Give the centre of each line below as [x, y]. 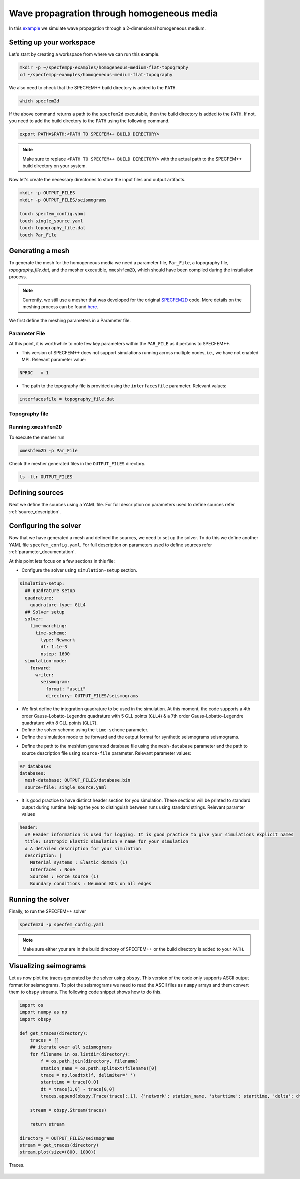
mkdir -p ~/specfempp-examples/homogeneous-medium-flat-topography [104, 67]
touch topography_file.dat [53, 228]
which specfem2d [40, 101]
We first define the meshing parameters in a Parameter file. [70, 321]
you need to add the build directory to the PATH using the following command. [89, 121]
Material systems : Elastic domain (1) [79, 862]
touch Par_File [38, 235]
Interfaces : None [53, 869]
